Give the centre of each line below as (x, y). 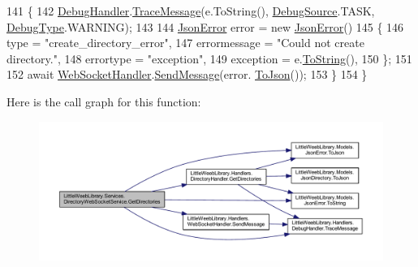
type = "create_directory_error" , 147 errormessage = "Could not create (185, 43)
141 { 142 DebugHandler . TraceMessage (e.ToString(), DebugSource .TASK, (191, 11)
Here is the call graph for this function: (104, 101)
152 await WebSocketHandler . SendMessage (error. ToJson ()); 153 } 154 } (187, 74)
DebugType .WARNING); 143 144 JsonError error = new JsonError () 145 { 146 (205, 26)
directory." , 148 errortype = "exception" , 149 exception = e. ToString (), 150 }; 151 (209, 58)
